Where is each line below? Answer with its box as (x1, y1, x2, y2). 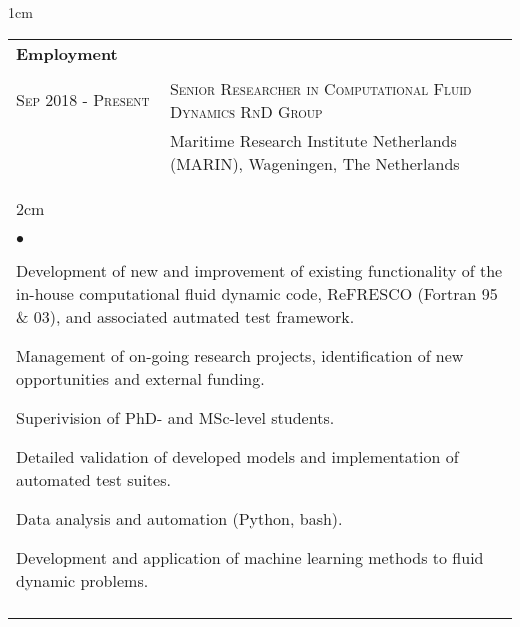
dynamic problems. (16, 568, 149, 592)
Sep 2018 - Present (16, 88, 150, 112)
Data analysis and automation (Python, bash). (16, 506, 343, 530)
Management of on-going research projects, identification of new (16, 343, 464, 367)
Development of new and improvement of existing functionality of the (16, 258, 503, 282)
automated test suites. (16, 467, 171, 491)
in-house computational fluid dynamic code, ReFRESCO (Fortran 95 (16, 281, 498, 305)
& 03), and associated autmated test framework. (16, 304, 355, 328)
